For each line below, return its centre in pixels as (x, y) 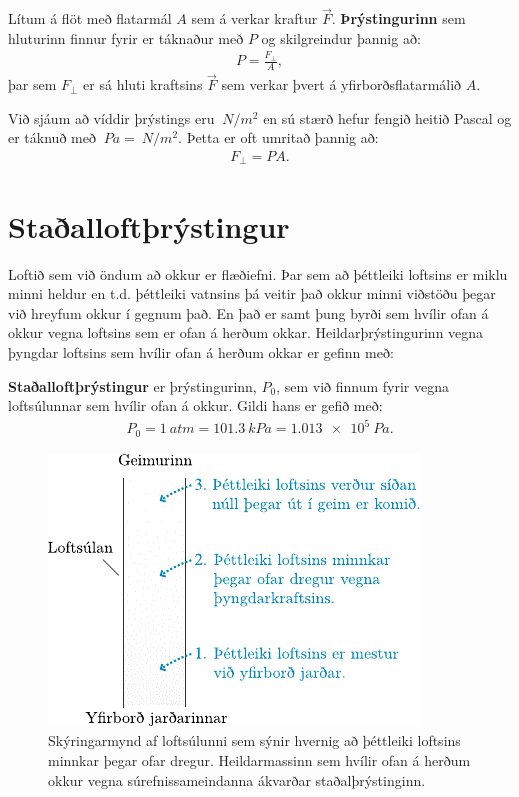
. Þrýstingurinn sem (398, 18)
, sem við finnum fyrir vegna (362, 385)
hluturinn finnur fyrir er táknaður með (126, 37)
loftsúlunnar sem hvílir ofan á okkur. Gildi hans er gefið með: (195, 405)
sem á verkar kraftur (254, 18)
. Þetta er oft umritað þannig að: (278, 137)
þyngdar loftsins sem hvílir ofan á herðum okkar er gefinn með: (201, 351)
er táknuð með (52, 137)
